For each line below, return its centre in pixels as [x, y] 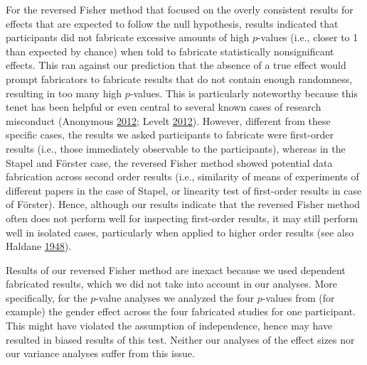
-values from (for [298, 297]
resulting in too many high [64, 93]
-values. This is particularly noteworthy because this [244, 93]
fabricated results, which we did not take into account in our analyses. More [171, 284]
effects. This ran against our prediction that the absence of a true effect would [176, 65]
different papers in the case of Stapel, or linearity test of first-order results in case [184, 190]
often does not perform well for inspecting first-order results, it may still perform [182, 218]
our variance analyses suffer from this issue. [100, 353]
